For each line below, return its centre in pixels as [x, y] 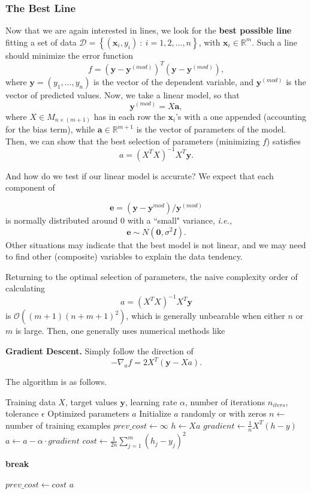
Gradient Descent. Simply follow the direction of [99, 350]
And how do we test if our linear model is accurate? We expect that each [140, 175]
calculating [25, 288]
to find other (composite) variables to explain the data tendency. [124, 256]
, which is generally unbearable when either [206, 316]
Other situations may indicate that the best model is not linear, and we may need [156, 244]
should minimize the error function [69, 55]
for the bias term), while [50, 129]
